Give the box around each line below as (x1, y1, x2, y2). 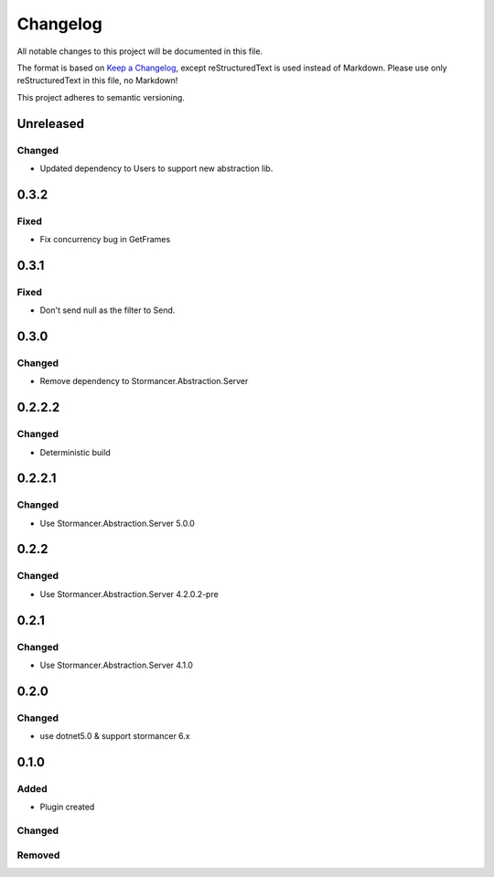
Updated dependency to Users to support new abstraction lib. (39, 163, 274, 174)
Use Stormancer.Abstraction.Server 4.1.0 (39, 659, 194, 670)
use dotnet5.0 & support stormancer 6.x (39, 731, 191, 742)
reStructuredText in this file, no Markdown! (16, 75, 178, 86)
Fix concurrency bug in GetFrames (39, 234, 171, 245)
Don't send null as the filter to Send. (39, 305, 176, 316)
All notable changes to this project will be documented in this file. (16, 46, 263, 57)
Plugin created (39, 801, 95, 813)
